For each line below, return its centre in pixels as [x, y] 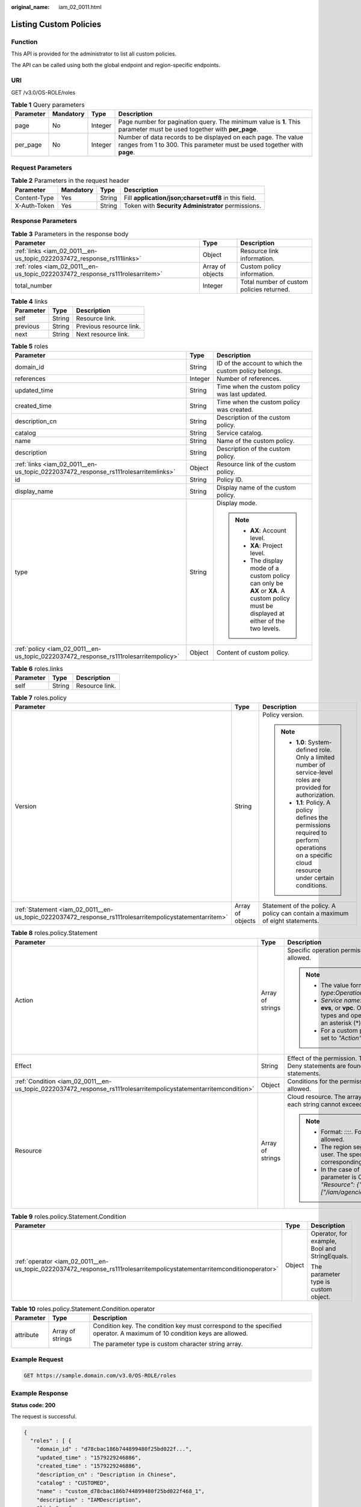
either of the [267, 621]
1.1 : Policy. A [313, 803]
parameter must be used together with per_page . [188, 130]
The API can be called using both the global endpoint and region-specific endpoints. [116, 65]
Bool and [323, 1248]
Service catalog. [240, 433]
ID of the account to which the [260, 363]
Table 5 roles [29, 347]
